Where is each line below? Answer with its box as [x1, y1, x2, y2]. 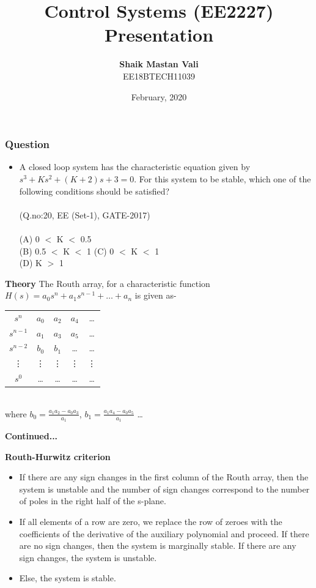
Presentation [104, 22, 214, 47]
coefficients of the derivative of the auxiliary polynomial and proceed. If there [19, 527, 309, 540]
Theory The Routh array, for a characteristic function [5, 277, 210, 289]
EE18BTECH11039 [122, 69, 196, 82]
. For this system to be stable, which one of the [134, 172, 311, 185]
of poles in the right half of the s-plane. [19, 494, 166, 507]
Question [5, 136, 50, 152]
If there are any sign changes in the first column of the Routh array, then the [19, 471, 309, 483]
